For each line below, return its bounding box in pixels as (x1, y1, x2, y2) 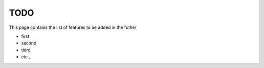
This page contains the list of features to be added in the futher (9, 24, 137, 30)
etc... (21, 54, 32, 60)
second (21, 40, 37, 46)
